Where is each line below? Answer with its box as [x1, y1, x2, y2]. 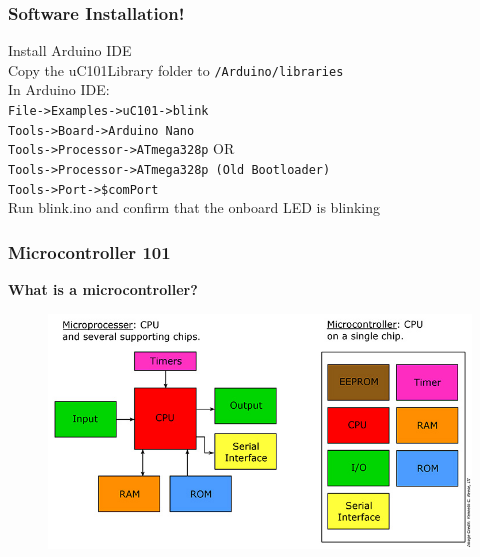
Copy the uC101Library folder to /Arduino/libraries [8, 59, 344, 80]
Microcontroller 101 [8, 239, 171, 264]
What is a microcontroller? [8, 279, 198, 300]
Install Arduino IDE [8, 40, 132, 61]
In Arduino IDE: [8, 79, 110, 100]
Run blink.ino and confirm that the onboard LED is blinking [8, 197, 381, 218]
